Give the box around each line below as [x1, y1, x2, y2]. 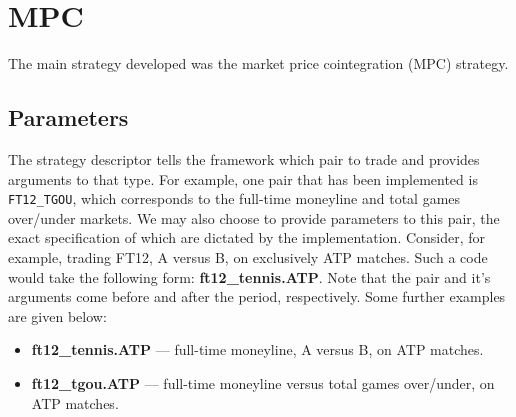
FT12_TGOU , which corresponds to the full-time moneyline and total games [8, 188, 461, 209]
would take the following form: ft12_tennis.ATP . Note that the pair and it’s [8, 266, 491, 287]
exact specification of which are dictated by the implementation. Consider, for [8, 227, 486, 248]
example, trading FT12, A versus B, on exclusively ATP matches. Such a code [8, 246, 488, 267]
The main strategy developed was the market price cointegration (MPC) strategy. [8, 53, 509, 74]
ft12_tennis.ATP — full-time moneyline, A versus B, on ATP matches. [31, 339, 484, 360]
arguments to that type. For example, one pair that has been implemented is [8, 168, 478, 189]
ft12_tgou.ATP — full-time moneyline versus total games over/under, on [31, 372, 495, 393]
